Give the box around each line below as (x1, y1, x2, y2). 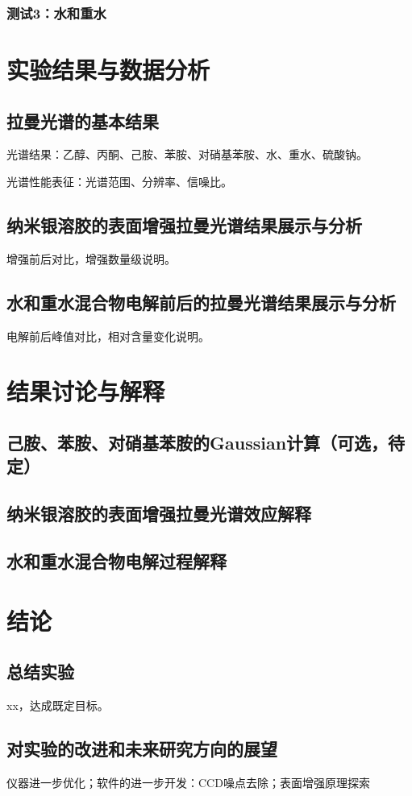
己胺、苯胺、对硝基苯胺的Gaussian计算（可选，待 (6, 429, 406, 454)
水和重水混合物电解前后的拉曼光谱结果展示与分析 (6, 289, 396, 314)
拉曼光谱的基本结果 (6, 108, 159, 133)
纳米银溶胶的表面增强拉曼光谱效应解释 (6, 501, 311, 526)
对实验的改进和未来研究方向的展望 (6, 736, 277, 761)
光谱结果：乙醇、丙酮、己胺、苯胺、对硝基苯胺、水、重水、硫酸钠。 (6, 146, 368, 163)
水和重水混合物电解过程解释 (6, 548, 227, 573)
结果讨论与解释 (6, 375, 165, 408)
